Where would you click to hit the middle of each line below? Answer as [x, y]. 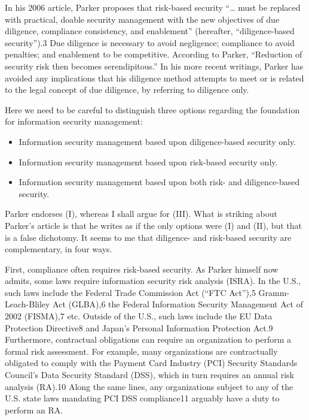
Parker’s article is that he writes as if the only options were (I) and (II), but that [153, 225]
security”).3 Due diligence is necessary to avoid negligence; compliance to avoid [150, 42]
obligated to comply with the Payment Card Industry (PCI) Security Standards [151, 363]
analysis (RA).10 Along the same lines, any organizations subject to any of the [149, 386]
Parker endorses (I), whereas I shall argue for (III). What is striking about [141, 214]
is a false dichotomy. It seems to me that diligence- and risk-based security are [148, 237]
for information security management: [74, 121]
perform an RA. [34, 410]
